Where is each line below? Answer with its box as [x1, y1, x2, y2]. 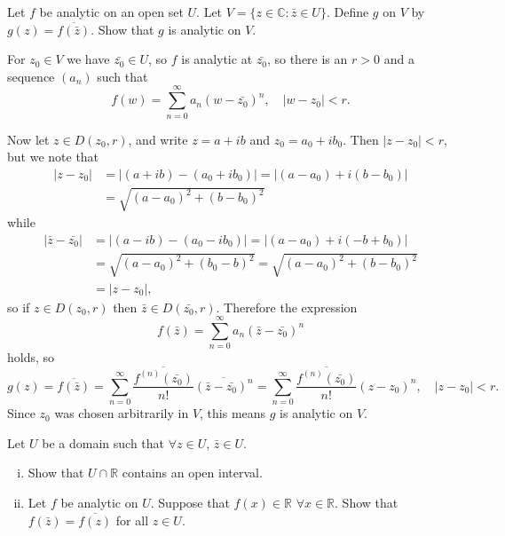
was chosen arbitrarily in [54, 404, 189, 422]
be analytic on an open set [39, 3, 184, 20]
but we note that [7, 147, 99, 166]
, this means [200, 404, 266, 422]
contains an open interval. [122, 463, 263, 482]
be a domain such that [42, 433, 165, 452]
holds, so [7, 348, 55, 367]
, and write [128, 130, 188, 148]
